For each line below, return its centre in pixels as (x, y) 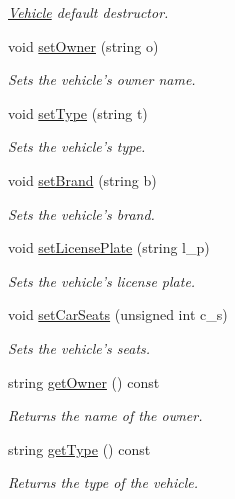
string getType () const (79, 448)
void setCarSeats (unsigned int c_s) (118, 314)
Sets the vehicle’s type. (77, 146)
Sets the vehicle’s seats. (79, 347)
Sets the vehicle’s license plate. (102, 280)
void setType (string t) (78, 112)
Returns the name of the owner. (105, 415)
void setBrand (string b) (82, 179)
